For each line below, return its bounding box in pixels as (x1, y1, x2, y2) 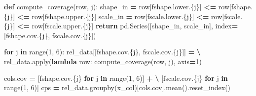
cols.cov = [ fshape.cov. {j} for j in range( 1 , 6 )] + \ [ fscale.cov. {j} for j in (4, 72, 228, 83)
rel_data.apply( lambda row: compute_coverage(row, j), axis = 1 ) (4, 56, 202, 66)
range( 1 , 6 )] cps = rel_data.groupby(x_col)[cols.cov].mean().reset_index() (4, 82, 231, 93)
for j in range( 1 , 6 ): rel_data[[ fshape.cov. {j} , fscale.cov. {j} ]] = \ (4, 47, 201, 57)
